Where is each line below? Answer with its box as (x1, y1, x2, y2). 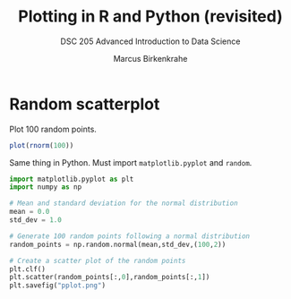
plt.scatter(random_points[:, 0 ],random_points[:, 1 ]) (9, 273, 210, 282)
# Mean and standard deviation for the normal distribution (9, 199, 239, 208)
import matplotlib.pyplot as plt (9, 175, 134, 184)
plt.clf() (9, 264, 47, 274)
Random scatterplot (9, 94, 160, 114)
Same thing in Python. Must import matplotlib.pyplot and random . (9, 157, 252, 167)
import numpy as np (9, 183, 82, 192)
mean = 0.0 (9, 208, 50, 217)
